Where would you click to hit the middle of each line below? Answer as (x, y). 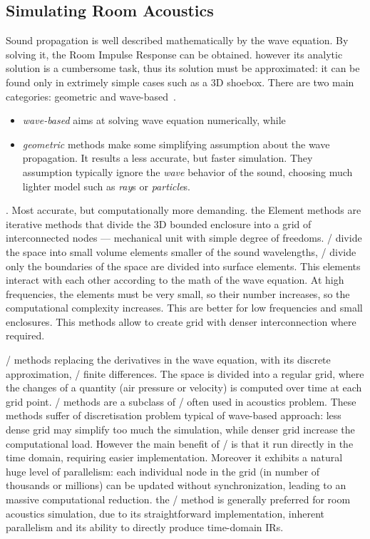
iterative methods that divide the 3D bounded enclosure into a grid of (159, 224)
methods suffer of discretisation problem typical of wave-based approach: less (174, 415)
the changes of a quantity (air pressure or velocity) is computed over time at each (184, 387)
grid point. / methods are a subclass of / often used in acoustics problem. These (181, 401)
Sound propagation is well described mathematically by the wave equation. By (177, 40)
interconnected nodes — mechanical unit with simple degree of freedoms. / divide (184, 238)
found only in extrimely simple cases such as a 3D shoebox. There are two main (180, 82)
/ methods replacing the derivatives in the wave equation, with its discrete (168, 360)
